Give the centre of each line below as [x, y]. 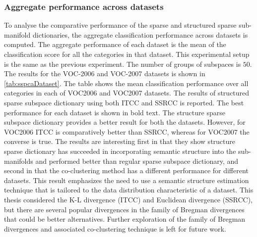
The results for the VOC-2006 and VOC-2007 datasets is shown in [105, 73]
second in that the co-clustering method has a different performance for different [126, 170]
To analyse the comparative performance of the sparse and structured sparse [120, 25]
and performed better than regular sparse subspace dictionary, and [137, 161]
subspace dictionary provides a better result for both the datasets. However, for [125, 122]
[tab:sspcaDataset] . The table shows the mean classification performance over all [126, 83]
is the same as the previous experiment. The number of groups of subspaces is [123, 64]
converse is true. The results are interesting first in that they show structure [120, 141]
